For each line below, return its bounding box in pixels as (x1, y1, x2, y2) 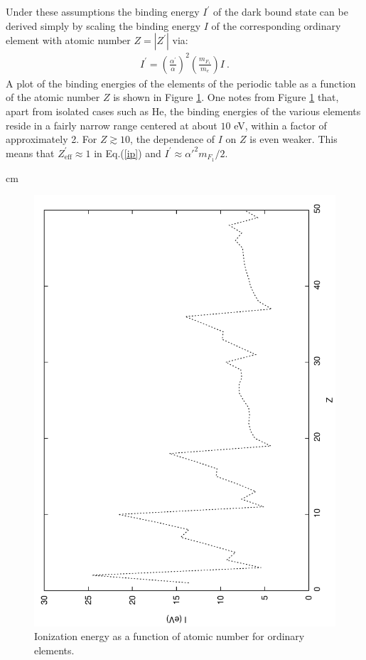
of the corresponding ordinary (211, 18, 341, 33)
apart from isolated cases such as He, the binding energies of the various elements (6, 103, 361, 118)
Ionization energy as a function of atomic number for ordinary (34, 629, 305, 644)
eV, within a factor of (234, 117, 327, 132)
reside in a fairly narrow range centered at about (6, 117, 217, 132)
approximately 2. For (6, 132, 97, 147)
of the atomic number (6, 90, 100, 105)
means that (6, 145, 55, 160)
